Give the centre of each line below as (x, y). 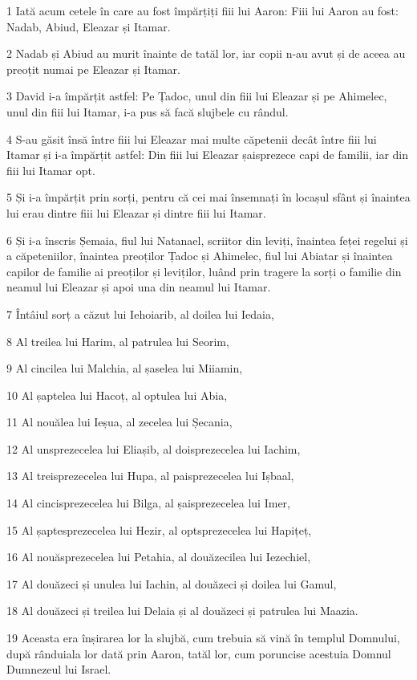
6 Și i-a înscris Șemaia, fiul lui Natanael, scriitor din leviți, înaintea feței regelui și (207, 240)
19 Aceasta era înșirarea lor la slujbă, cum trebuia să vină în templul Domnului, (203, 638)
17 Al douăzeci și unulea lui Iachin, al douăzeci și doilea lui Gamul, (172, 583)
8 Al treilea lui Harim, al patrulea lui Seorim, (118, 341)
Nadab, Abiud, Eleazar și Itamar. (89, 26)
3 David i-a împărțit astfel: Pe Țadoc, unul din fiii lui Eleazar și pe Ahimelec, (197, 96)
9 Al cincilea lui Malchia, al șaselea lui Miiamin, (125, 368)
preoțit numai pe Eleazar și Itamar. (93, 69)
